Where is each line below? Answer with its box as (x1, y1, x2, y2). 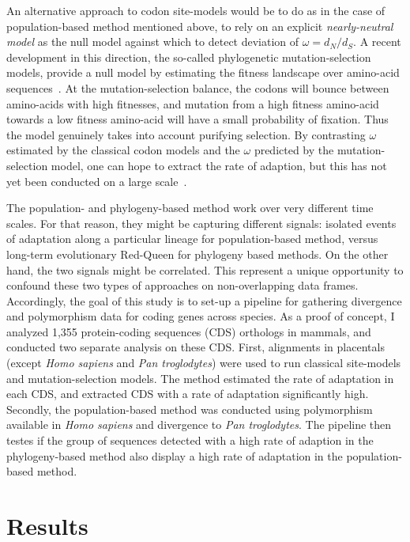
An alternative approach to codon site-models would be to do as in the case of (6, 2, 386, 18)
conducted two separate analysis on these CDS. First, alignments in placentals (6, 339, 385, 355)
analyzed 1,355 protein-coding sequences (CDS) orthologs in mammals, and (6, 323, 371, 339)
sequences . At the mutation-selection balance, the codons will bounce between (6, 79, 389, 96)
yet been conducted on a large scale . (6, 172, 187, 189)
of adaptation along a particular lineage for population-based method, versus (6, 230, 378, 247)
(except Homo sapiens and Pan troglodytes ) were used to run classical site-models (6, 354, 401, 371)
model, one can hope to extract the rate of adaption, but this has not (51, 157, 387, 173)
